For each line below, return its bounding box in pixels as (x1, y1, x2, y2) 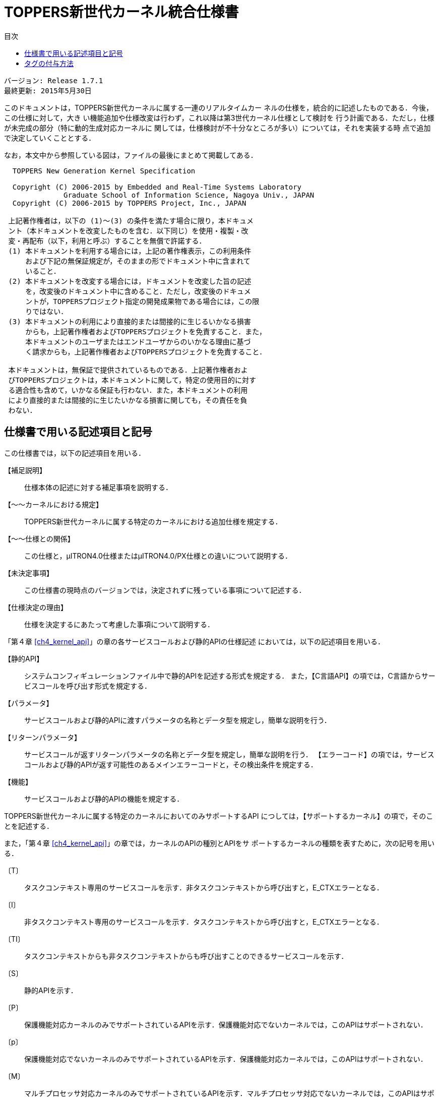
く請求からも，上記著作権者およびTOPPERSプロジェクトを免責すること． (25, 347, 267, 356)
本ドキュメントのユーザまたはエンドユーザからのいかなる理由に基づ (25, 337, 251, 346)
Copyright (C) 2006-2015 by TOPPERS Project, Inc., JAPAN (12, 199, 246, 207)
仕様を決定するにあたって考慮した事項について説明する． (24, 620, 214, 629)
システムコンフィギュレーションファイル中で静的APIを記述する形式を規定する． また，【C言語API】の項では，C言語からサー (24, 671, 435, 680)
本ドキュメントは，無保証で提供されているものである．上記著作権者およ (8, 365, 248, 374)
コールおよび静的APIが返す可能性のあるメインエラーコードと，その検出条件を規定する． (24, 760, 318, 769)
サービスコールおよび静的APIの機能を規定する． (24, 794, 184, 803)
